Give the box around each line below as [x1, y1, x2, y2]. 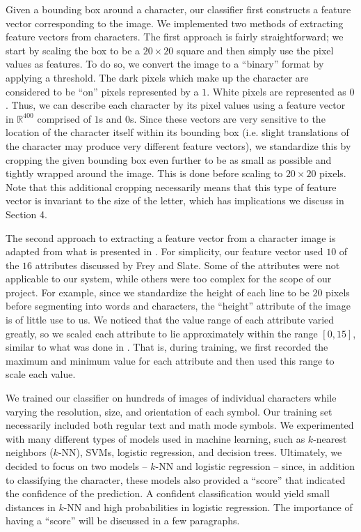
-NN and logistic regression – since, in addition [155, 459, 355, 473]
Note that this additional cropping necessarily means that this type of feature [6, 179, 337, 194]
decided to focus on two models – [6, 459, 147, 473]
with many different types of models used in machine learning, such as [6, 431, 305, 446]
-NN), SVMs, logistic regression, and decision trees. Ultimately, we [58, 445, 342, 459]
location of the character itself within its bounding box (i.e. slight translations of [6, 125, 349, 139]
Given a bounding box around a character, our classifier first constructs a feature [6, 2, 351, 16]
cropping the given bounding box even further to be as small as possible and [6, 152, 332, 167]
